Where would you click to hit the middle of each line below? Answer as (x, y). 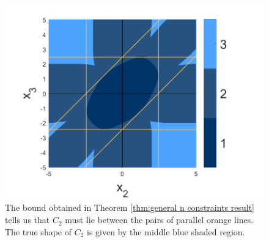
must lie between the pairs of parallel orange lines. (159, 220)
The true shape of (39, 231)
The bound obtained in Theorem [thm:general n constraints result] (130, 207)
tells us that (28, 220)
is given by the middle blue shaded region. (166, 231)
